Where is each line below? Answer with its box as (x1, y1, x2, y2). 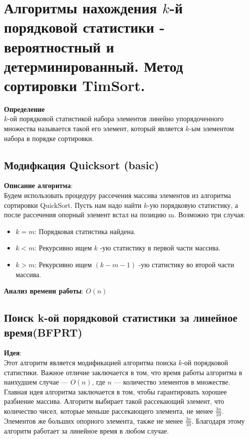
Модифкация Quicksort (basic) (4, 157, 159, 172)
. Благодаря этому (191, 415, 245, 426)
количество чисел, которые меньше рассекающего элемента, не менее (4, 405, 213, 416)
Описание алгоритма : (4, 180, 73, 191)
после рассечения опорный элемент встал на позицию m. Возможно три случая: (4, 209, 246, 220)
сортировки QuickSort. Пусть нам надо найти (4, 199, 142, 210)
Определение (4, 103, 45, 114)
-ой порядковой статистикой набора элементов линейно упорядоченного (7, 113, 224, 124)
